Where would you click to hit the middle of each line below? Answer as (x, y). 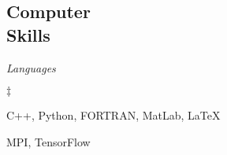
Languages (31, 67)
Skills (28, 34)
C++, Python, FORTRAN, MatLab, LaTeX (113, 115)
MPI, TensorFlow (48, 141)
